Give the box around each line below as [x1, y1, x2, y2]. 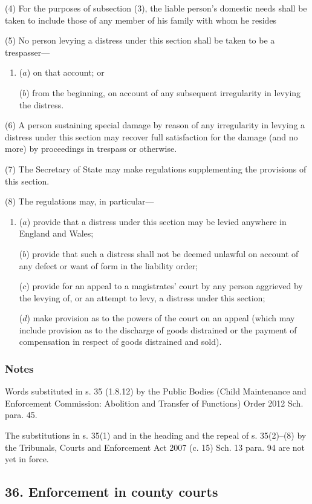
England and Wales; [19, 227, 94, 240]
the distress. [19, 98, 64, 111]
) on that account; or [27, 66, 105, 79]
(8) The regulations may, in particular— [5, 195, 154, 208]
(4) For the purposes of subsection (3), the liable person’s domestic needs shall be [5, 2, 307, 14]
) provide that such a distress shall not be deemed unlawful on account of [26, 247, 299, 260]
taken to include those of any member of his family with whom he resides [5, 13, 277, 26]
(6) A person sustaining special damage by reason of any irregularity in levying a [5, 119, 305, 131]
